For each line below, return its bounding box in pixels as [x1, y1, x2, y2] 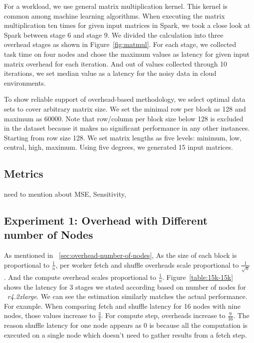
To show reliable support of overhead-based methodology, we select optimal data [4, 94, 246, 104]
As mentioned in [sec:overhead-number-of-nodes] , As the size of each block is [4, 250, 237, 260]
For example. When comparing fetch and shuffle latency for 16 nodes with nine [4, 300, 241, 311]
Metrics [4, 166, 44, 181]
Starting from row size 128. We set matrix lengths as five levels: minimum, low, [4, 132, 242, 142]
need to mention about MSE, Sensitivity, [4, 189, 126, 199]
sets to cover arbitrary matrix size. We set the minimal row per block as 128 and [4, 103, 246, 114]
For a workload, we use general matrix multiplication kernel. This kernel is [4, 1, 228, 11]
